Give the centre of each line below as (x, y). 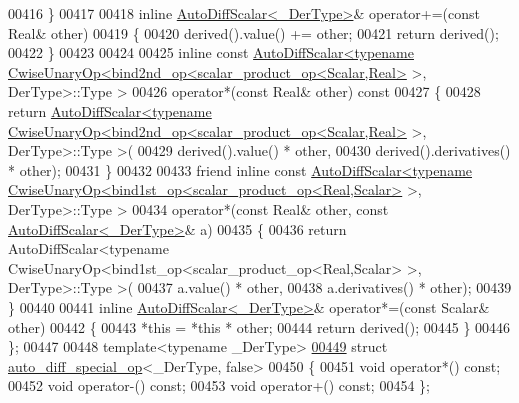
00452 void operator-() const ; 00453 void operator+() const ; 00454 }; (219, 385)
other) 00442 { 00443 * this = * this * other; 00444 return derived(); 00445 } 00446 (259, 326)
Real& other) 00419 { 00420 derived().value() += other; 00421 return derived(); (253, 32)
